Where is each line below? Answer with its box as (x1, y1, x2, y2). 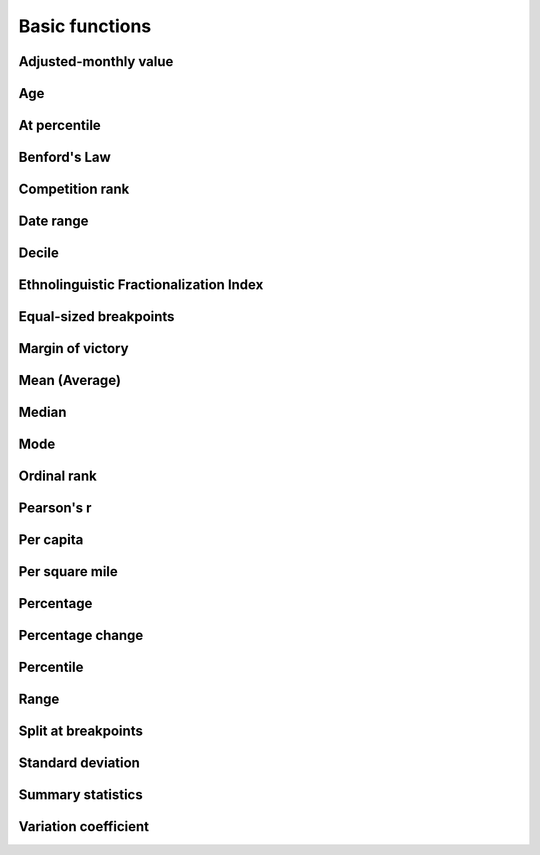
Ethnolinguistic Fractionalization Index (18, 276, 264, 294)
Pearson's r (18, 500, 92, 517)
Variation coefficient (18, 818, 150, 835)
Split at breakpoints (18, 723, 144, 740)
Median (18, 404, 67, 421)
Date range (18, 213, 89, 230)
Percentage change (18, 627, 144, 644)
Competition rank (18, 181, 130, 198)
